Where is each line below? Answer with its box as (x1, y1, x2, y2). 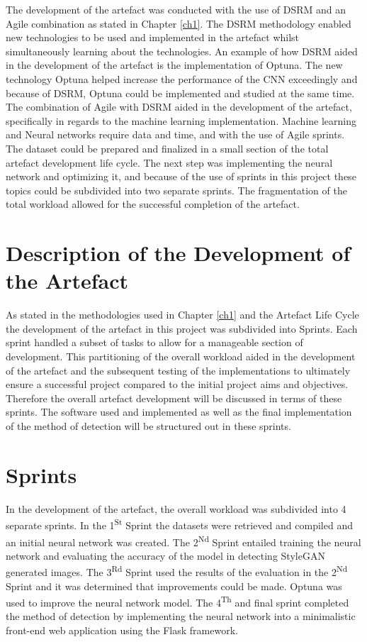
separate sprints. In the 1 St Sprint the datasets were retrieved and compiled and (6, 516, 353, 532)
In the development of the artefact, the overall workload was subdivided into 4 (6, 501, 346, 516)
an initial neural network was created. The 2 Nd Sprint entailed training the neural (6, 532, 361, 549)
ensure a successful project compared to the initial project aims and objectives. (6, 377, 349, 392)
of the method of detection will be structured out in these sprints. (6, 418, 291, 433)
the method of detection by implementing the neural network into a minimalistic (6, 609, 356, 624)
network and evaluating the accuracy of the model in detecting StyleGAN (6, 548, 325, 563)
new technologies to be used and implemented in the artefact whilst (6, 30, 300, 45)
